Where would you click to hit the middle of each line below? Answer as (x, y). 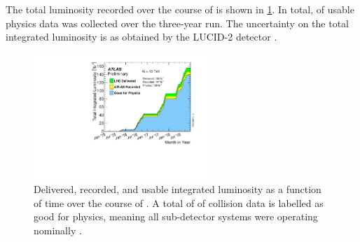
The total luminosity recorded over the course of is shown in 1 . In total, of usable (180, 9)
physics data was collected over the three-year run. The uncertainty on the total (177, 23)
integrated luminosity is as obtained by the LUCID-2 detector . (141, 37)
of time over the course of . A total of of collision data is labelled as (179, 202)
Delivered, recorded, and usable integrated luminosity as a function (178, 189)
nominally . (58, 230)
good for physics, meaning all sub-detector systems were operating (176, 216)
